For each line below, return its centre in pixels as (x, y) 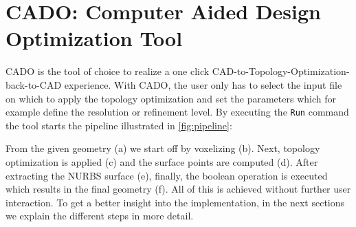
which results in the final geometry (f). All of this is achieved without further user (178, 189)
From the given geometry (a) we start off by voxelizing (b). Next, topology (163, 148)
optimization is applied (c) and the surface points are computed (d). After (162, 161)
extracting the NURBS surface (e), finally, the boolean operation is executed (167, 175)
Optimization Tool (94, 38)
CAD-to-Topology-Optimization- (281, 71)
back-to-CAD (34, 84)
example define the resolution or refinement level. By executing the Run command (177, 112)
